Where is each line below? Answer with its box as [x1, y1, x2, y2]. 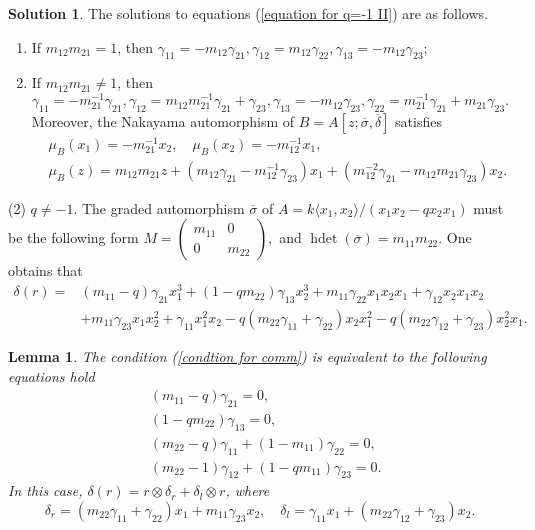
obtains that [8, 260, 83, 281]
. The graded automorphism [73, 197, 245, 218]
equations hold [8, 365, 95, 386]
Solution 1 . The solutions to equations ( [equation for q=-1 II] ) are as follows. [8, 3, 488, 23]
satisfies [395, 110, 442, 131]
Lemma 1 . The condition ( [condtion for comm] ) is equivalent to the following [8, 345, 487, 366]
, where [225, 480, 270, 501]
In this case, [8, 480, 83, 501]
